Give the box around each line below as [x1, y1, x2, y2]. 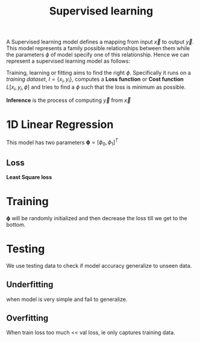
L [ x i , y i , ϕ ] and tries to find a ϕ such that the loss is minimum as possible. [6, 83, 186, 92]
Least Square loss [6, 173, 52, 180]
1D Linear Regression [6, 118, 114, 131]
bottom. [6, 221, 26, 228]
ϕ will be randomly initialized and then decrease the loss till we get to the [6, 214, 188, 221]
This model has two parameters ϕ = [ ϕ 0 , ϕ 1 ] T [6, 138, 119, 147]
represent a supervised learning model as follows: [6, 57, 131, 65]
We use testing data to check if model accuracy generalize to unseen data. [6, 262, 192, 269]
